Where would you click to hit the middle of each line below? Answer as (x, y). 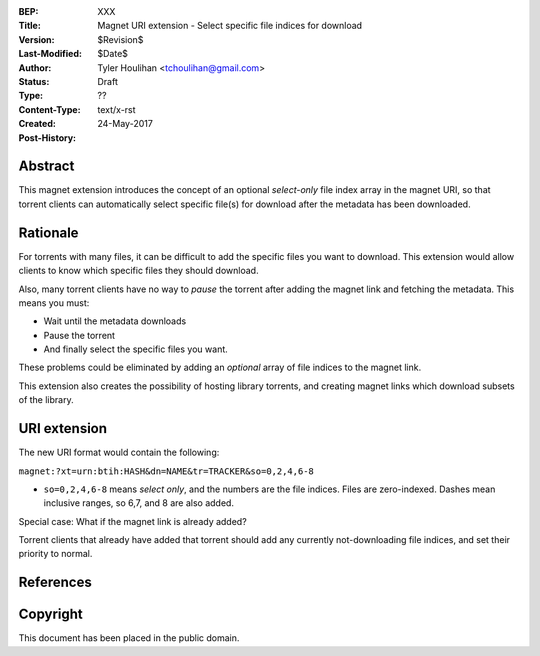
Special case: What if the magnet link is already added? (132, 521)
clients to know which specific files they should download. (138, 271)
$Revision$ (120, 39)
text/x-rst (116, 109)
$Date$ (113, 54)
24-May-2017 (125, 124)
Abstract (46, 166)
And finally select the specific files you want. (136, 349)
